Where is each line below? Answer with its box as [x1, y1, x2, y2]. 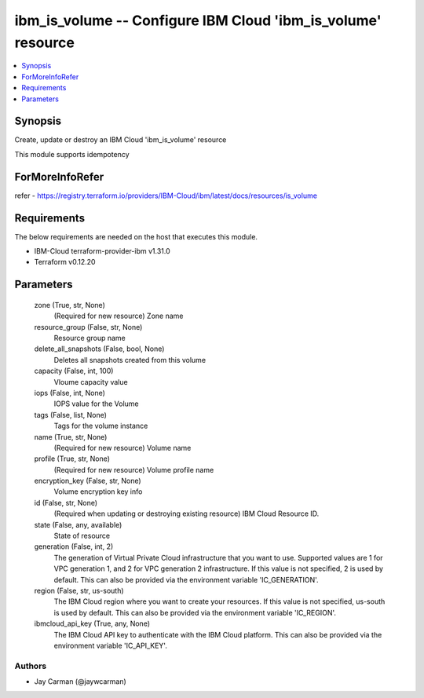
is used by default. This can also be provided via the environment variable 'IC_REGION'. [53, 608, 337, 617]
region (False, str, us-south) [34, 586, 125, 595]
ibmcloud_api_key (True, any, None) [34, 619, 151, 628]
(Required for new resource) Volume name [53, 443, 192, 452]
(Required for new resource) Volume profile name [53, 465, 214, 474]
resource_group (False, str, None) [34, 322, 143, 331]
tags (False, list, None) [34, 410, 108, 419]
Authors [14, 660, 47, 671]
